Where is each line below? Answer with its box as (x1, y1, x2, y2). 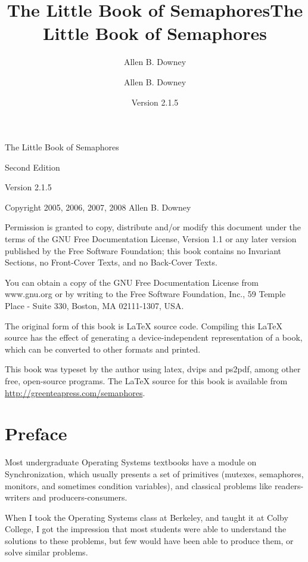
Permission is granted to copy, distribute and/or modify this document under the (5, 221, 301, 233)
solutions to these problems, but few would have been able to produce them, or (5, 534, 294, 546)
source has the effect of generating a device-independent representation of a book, (5, 331, 303, 344)
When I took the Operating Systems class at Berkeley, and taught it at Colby (5, 511, 288, 523)
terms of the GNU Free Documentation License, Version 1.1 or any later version (5, 233, 297, 245)
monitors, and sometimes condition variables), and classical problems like (5, 479, 272, 492)
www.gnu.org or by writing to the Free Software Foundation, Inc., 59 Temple (5, 288, 286, 300)
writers (5, 491, 30, 504)
